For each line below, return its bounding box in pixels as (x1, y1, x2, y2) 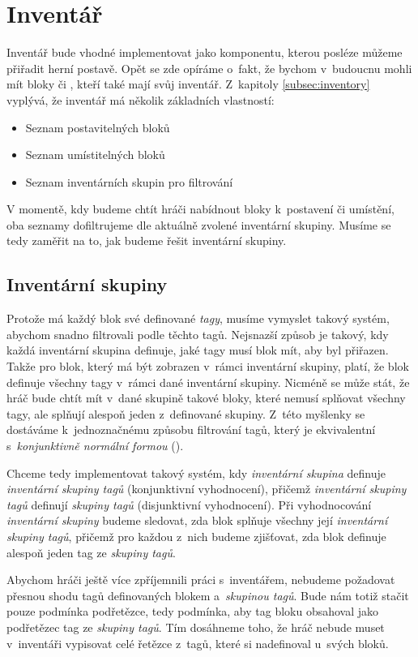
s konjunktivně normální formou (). (6, 437, 184, 454)
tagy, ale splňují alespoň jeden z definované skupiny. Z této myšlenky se (6, 405, 365, 422)
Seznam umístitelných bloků (25, 146, 165, 163)
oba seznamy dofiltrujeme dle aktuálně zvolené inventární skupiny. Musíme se (6, 216, 391, 233)
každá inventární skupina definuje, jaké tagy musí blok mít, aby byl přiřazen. (6, 341, 389, 359)
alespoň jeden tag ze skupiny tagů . (6, 543, 176, 560)
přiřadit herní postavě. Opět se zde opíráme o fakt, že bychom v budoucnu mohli (6, 59, 412, 76)
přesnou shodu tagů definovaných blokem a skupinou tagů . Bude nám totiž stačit (6, 586, 409, 603)
